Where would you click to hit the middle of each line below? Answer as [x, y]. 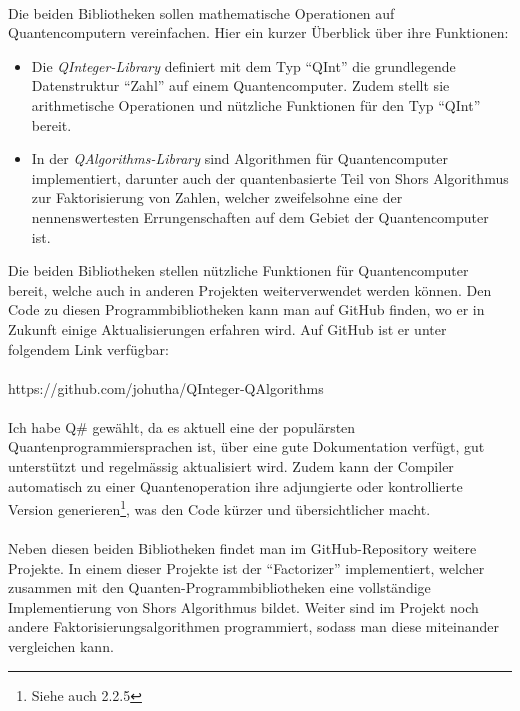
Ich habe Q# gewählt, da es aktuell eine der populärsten [182, 426]
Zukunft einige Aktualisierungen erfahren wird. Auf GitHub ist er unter [227, 328]
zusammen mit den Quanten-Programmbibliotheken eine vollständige [219, 587]
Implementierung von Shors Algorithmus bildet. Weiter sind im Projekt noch [243, 606]
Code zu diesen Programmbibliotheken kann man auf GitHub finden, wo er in [246, 309]
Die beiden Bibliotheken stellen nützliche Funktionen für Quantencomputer [238, 270]
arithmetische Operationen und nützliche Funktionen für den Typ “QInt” [256, 104]
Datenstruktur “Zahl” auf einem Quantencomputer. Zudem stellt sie [240, 85]
